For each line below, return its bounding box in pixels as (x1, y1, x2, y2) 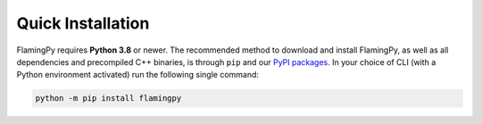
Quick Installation (16, 13, 150, 33)
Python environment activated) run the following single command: (16, 70, 259, 80)
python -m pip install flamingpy (35, 94, 182, 103)
